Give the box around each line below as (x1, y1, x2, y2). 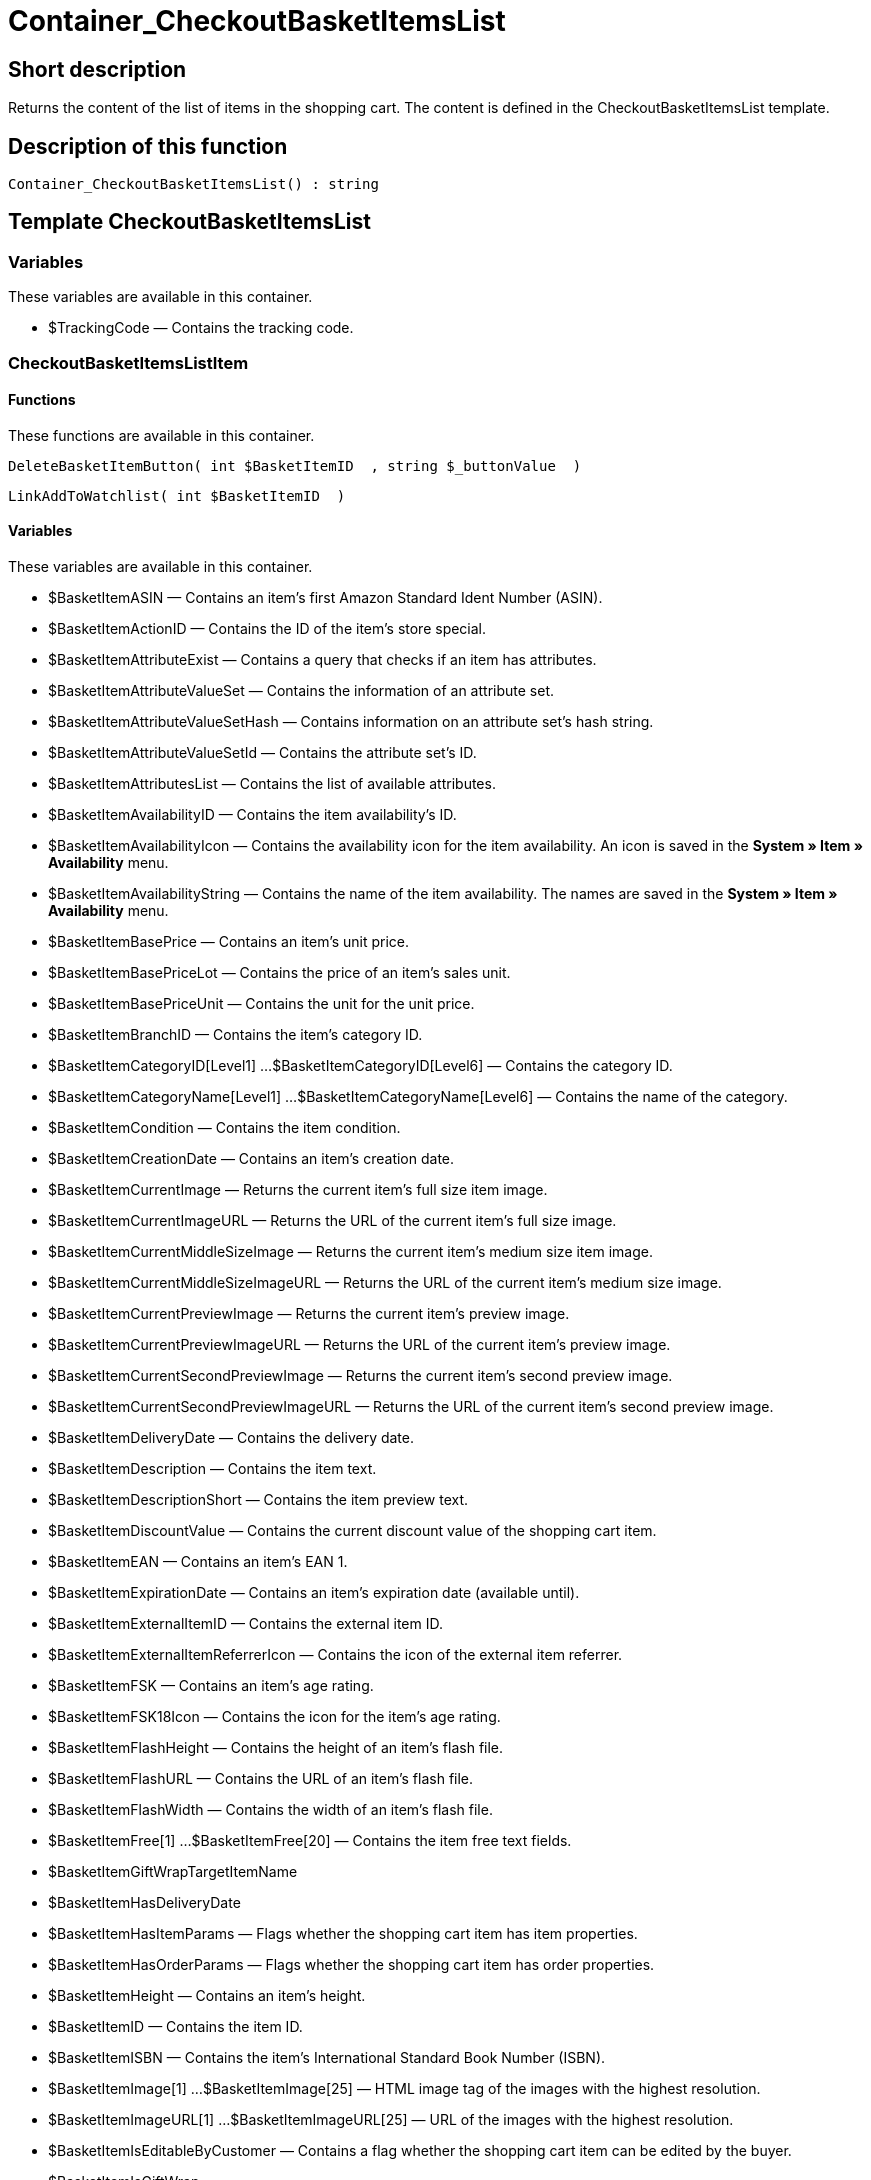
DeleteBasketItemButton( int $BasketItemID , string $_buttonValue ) (8, 457, 582, 474)
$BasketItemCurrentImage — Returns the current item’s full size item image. (48, 1181, 548, 1199)
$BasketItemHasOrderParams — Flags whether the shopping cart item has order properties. (48, 1956, 655, 1974)
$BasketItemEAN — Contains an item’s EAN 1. (48, 1553, 348, 1571)
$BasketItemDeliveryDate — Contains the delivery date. (48, 1429, 415, 1447)
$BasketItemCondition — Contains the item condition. (48, 1119, 401, 1137)
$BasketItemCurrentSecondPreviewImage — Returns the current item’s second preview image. (48, 1367, 673, 1385)
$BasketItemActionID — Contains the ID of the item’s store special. (48, 620, 487, 638)
